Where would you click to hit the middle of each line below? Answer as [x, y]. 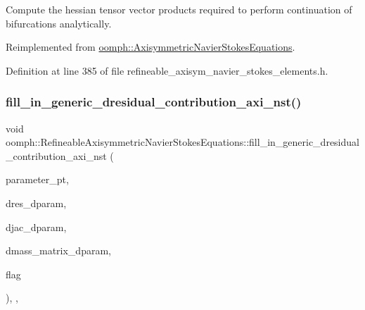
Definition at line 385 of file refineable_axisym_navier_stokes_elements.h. [167, 70]
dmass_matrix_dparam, [58, 250]
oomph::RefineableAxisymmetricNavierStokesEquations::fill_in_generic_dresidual [182, 142]
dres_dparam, [36, 203]
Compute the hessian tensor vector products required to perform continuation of [179, 9]
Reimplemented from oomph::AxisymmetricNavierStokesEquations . [151, 47]
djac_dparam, [36, 227]
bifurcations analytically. [59, 23]
